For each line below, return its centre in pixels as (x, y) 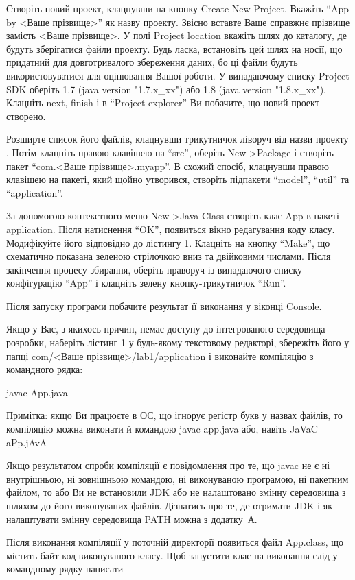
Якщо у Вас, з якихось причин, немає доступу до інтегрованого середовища (166, 329)
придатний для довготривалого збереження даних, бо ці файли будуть (152, 62)
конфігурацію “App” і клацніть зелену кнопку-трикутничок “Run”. (146, 283)
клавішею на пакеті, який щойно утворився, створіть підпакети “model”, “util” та (178, 179)
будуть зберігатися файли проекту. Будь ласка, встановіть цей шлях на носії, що (174, 48)
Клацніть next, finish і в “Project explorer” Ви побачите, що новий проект (163, 102)
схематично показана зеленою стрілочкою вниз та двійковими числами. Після (169, 256)
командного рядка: (45, 369)
